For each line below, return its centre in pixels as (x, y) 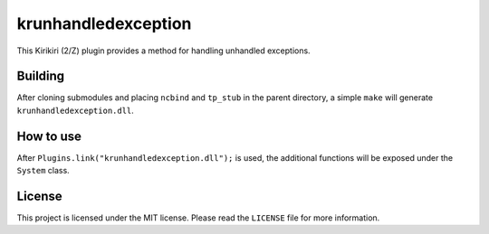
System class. (43, 171)
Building (41, 76)
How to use (49, 136)
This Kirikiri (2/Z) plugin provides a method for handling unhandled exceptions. (164, 51)
